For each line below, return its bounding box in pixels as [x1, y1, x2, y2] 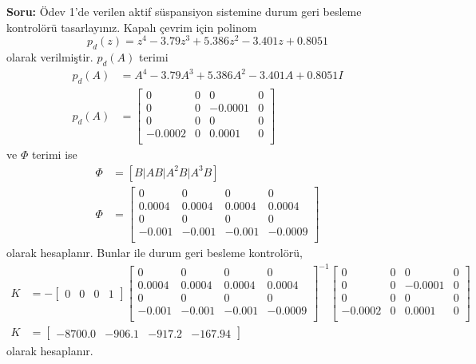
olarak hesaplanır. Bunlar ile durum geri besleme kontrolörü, [6, 244, 303, 261]
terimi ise [31, 146, 77, 163]
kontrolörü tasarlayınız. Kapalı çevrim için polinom [6, 18, 257, 35]
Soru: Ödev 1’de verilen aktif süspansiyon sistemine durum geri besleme [6, 3, 362, 19]
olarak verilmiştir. [6, 49, 93, 65]
